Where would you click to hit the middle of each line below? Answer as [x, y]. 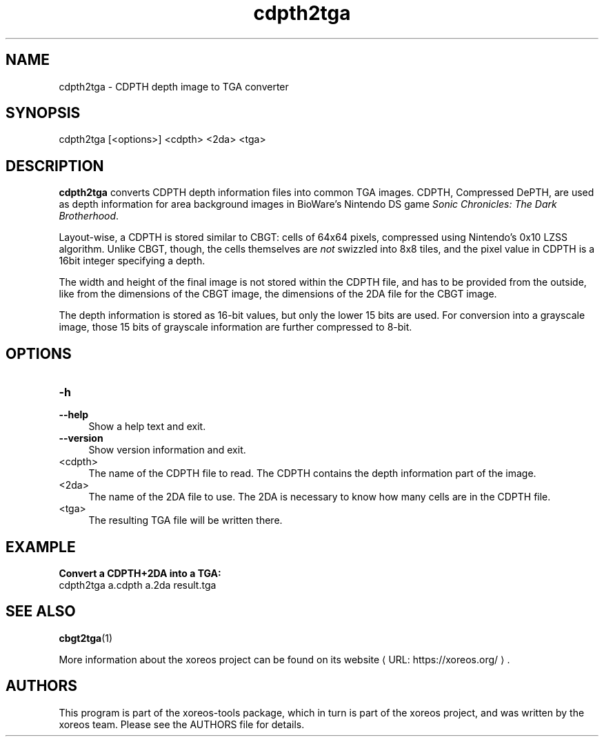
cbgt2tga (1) [86, 638]
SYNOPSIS [43, 113]
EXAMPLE [41, 547]
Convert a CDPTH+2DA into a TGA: [140, 573]
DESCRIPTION [55, 166]
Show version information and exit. [167, 450]
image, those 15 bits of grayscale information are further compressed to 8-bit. [235, 327]
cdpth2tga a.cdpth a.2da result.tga [138, 585]
